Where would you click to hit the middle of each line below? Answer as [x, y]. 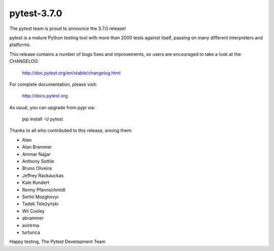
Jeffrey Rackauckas [43, 175]
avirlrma [31, 225]
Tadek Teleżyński [40, 204]
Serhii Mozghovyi [40, 197]
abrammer [33, 218]
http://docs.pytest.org [45, 96]
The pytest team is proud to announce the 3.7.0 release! [68, 28]
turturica [31, 232]
